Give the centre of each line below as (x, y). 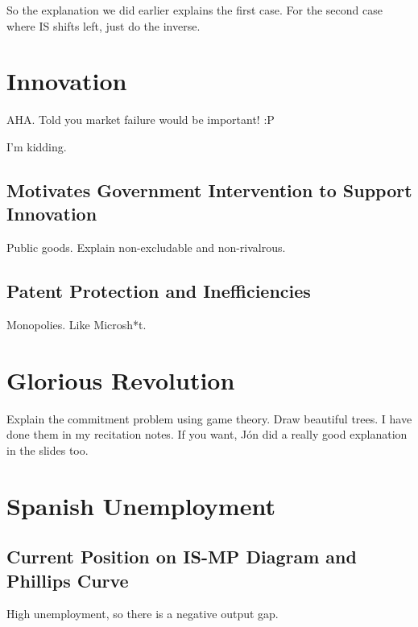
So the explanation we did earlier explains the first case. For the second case (195, 10)
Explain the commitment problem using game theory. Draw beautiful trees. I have (209, 418)
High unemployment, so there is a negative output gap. (143, 614)
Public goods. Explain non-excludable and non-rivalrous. (146, 248)
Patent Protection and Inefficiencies (159, 291)
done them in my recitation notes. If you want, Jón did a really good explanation (207, 434)
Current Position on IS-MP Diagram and (182, 557)
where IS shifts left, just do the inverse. (103, 25)
